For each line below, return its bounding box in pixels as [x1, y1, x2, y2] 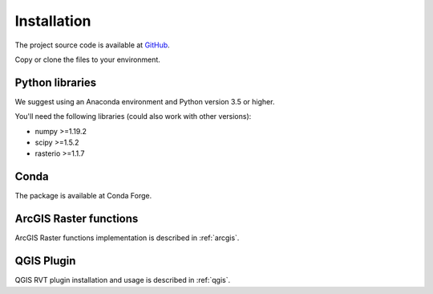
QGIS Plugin [14, 254, 76, 268]
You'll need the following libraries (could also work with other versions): [14, 112, 252, 121]
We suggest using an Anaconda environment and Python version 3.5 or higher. [14, 96, 275, 106]
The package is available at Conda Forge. [14, 191, 152, 201]
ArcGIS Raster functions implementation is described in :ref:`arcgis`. [14, 233, 240, 243]
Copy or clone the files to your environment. [14, 55, 160, 64]
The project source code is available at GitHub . [14, 40, 170, 50]
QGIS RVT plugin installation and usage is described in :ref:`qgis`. [14, 276, 231, 285]
